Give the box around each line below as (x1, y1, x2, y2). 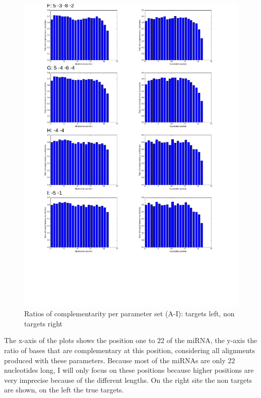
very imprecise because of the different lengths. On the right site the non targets (4, 374, 252, 385)
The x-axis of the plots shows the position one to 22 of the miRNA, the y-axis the (4, 335, 257, 346)
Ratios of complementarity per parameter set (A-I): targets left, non (24, 308, 235, 319)
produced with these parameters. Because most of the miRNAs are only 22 (4, 355, 235, 365)
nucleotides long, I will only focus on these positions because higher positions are (4, 365, 254, 375)
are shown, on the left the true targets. (4, 384, 124, 395)
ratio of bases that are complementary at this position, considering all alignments (4, 345, 255, 356)
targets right (24, 318, 62, 328)
